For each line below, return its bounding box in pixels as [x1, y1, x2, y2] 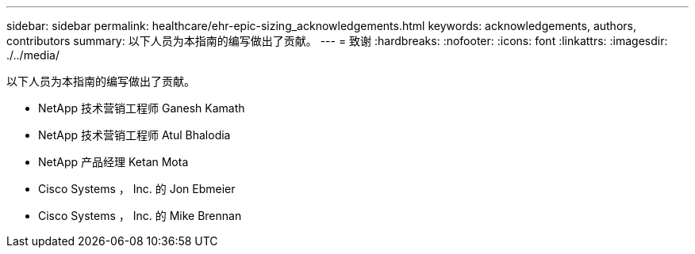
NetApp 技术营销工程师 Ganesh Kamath [38, 101, 245, 115]
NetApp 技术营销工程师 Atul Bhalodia [38, 128, 231, 142]
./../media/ [6, 48, 60, 62]
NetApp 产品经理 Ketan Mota [38, 155, 189, 169]
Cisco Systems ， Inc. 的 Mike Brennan [38, 209, 242, 222]
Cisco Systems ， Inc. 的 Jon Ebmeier [38, 182, 236, 195]
